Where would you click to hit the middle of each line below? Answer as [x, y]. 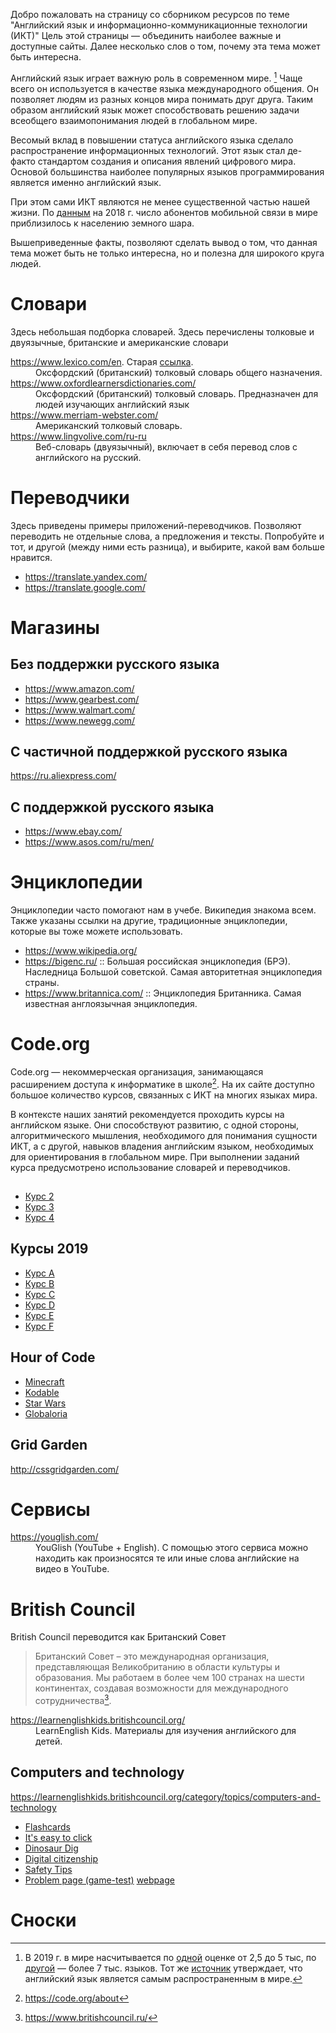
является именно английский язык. [86, 182]
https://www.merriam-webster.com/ [84, 415]
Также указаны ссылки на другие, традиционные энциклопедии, [149, 921]
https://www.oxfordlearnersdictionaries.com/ [103, 383]
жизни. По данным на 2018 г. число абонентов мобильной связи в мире [164, 212]
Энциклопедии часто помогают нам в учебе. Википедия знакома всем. [163, 910]
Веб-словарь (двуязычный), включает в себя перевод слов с [166, 446]
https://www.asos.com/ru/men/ [89, 842]
